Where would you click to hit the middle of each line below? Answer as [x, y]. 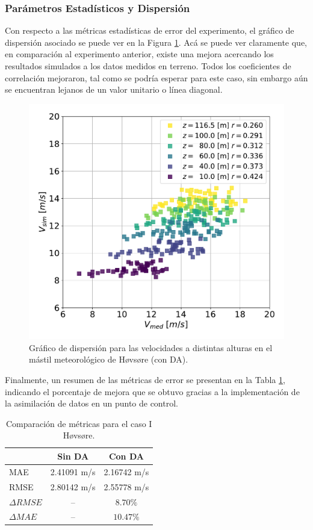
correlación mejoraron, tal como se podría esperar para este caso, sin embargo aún [156, 77]
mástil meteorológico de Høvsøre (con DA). [109, 359]
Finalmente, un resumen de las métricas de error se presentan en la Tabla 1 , [145, 380]
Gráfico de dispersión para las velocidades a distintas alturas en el [151, 347]
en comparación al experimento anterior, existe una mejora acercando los [139, 54]
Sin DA [73, 456]
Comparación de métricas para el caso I [79, 423]
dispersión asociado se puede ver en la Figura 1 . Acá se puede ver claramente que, [156, 42]
